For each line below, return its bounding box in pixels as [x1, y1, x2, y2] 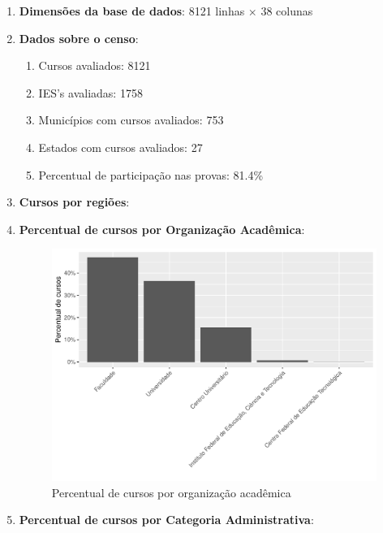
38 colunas [260, 2, 313, 19]
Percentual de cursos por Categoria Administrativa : [19, 511, 314, 528]
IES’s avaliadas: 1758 [38, 84, 143, 101]
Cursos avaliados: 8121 [38, 57, 151, 74]
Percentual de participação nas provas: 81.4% [38, 166, 264, 183]
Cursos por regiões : [19, 193, 130, 210]
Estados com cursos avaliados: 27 [38, 138, 203, 155]
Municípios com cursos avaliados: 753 [38, 111, 224, 128]
